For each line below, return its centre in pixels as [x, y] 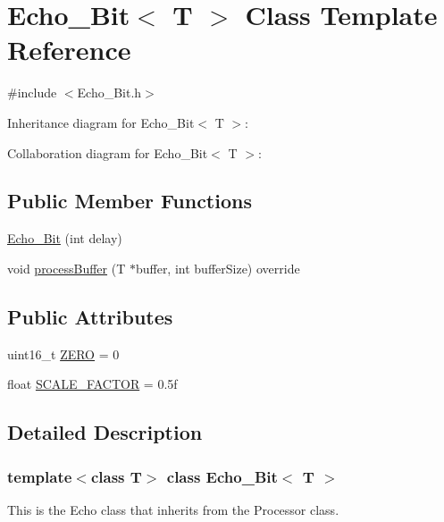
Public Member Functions [130, 201]
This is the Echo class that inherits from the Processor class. [173, 509]
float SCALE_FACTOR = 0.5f [92, 384]
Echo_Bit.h [109, 93]
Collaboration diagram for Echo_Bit [108, 152]
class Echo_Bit [222, 476]
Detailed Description [105, 432]
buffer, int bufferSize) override [218, 268]
